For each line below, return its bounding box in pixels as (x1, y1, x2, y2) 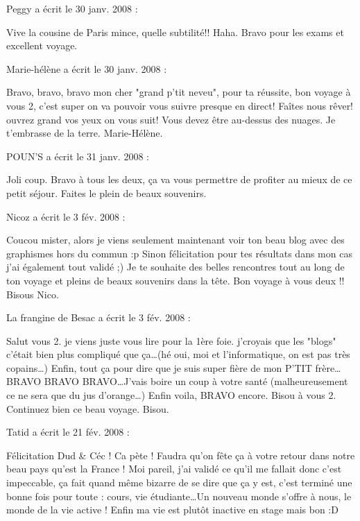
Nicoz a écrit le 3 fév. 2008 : (6, 209, 126, 223)
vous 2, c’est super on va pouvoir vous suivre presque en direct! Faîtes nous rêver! (6, 98, 354, 112)
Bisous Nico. (6, 287, 59, 301)
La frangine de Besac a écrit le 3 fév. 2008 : (6, 310, 191, 325)
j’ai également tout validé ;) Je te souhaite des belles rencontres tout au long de (6, 259, 345, 274)
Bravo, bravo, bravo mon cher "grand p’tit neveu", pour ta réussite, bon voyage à (6, 85, 351, 99)
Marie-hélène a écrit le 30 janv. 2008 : (6, 61, 167, 76)
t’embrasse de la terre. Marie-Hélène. (6, 126, 163, 140)
